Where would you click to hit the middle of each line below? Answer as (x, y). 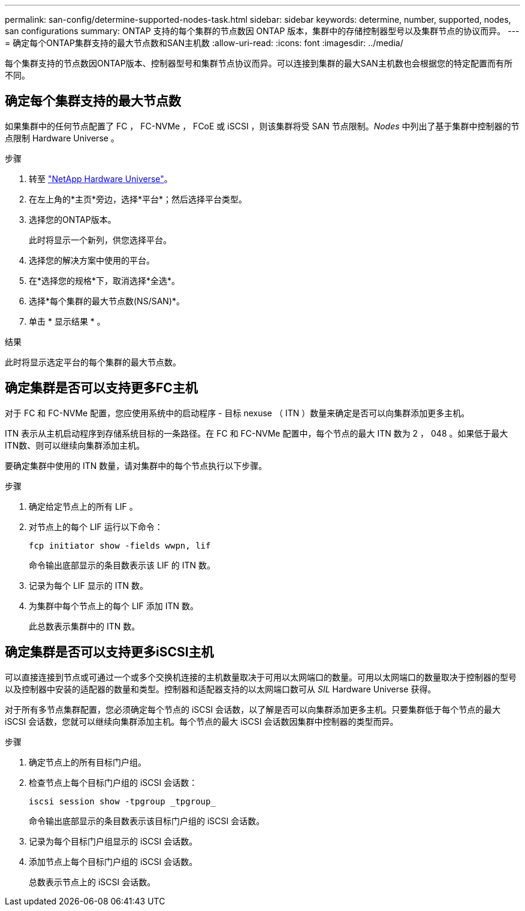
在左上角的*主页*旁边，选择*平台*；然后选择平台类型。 (138, 199)
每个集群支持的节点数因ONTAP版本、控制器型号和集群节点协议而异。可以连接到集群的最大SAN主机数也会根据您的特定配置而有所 (259, 63)
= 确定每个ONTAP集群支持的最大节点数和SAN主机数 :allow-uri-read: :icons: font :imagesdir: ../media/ (204, 43)
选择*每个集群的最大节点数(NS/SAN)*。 (107, 301)
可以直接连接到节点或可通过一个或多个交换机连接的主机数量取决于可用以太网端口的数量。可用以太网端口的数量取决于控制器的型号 (261, 677)
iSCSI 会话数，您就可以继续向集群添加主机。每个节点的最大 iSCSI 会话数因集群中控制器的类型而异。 (202, 721)
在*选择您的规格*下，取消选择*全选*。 (105, 280)
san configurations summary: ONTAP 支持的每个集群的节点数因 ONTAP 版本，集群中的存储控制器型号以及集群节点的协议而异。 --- (262, 31)
